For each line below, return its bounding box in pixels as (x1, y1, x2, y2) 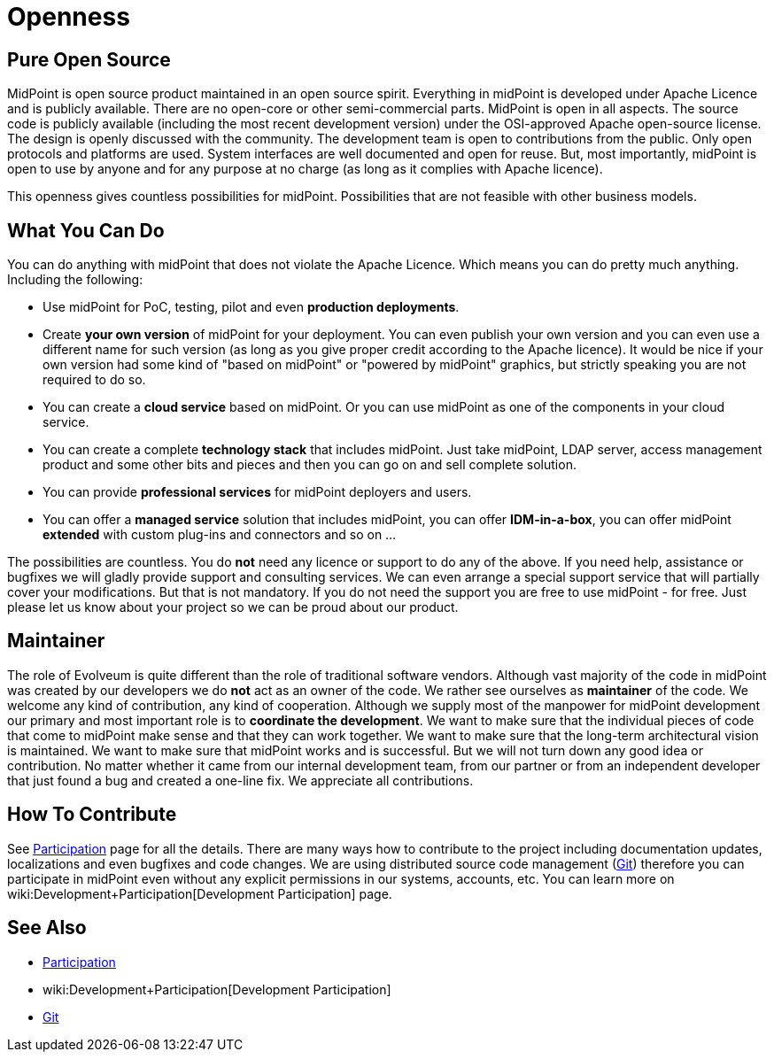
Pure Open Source (7, 48, 171, 71)
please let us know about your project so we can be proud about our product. (7, 599, 459, 615)
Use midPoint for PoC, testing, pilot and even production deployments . (43, 299, 460, 315)
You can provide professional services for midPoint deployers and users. (43, 484, 472, 500)
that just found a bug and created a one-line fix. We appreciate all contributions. (7, 772, 474, 788)
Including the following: (7, 272, 143, 288)
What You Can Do (7, 219, 165, 242)
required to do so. (43, 372, 146, 388)
